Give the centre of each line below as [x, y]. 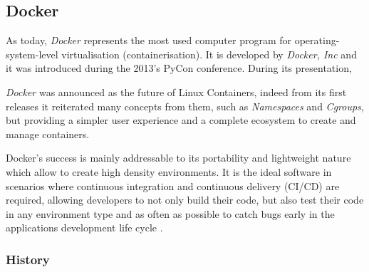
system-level [32, 54]
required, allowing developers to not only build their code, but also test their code [185, 200]
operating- [317, 40]
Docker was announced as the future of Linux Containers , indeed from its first [176, 91]
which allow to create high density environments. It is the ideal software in [169, 171]
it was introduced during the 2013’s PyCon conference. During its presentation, [179, 68]
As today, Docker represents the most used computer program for [149, 40]
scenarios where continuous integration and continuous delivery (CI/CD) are [173, 185]
